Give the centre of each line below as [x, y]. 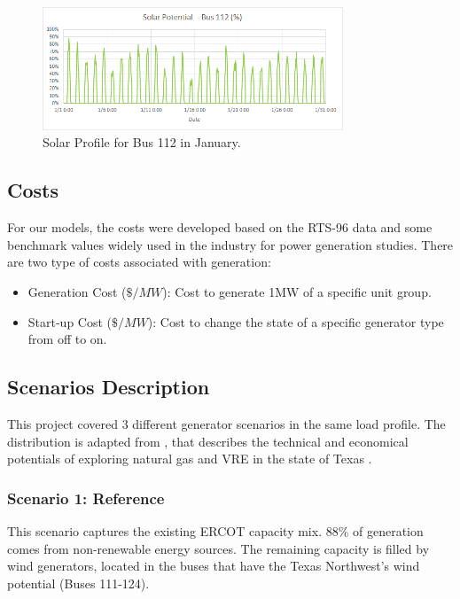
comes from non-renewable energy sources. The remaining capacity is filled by [218, 548]
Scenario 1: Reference [86, 498]
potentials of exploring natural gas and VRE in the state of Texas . [190, 459]
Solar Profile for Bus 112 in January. [142, 142]
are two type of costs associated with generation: [139, 262]
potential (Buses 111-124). [78, 583]
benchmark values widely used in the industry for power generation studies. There [230, 244]
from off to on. [67, 339]
